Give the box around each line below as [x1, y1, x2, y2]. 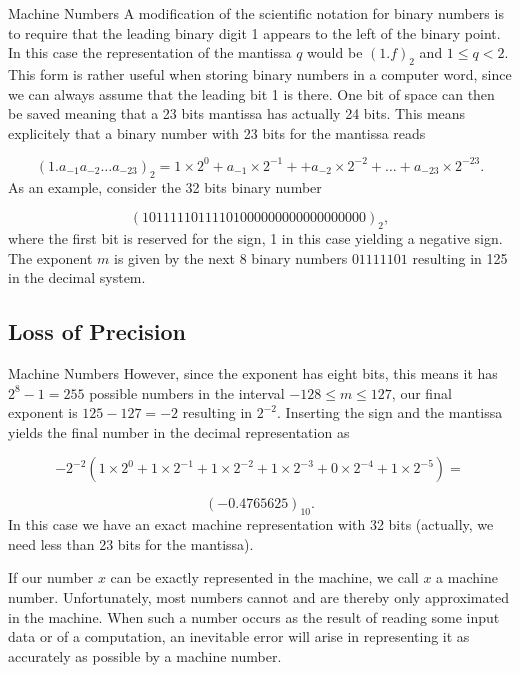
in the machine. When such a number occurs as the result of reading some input [8, 606, 500, 627]
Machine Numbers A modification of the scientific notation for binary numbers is [8, 3, 504, 23]
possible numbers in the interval [89, 382, 285, 403]
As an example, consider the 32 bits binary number [8, 176, 322, 197]
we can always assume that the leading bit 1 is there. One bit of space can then [8, 83, 495, 104]
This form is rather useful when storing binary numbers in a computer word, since [8, 63, 512, 84]
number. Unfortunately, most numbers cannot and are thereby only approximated [8, 586, 509, 607]
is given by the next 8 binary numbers [114, 247, 348, 268]
